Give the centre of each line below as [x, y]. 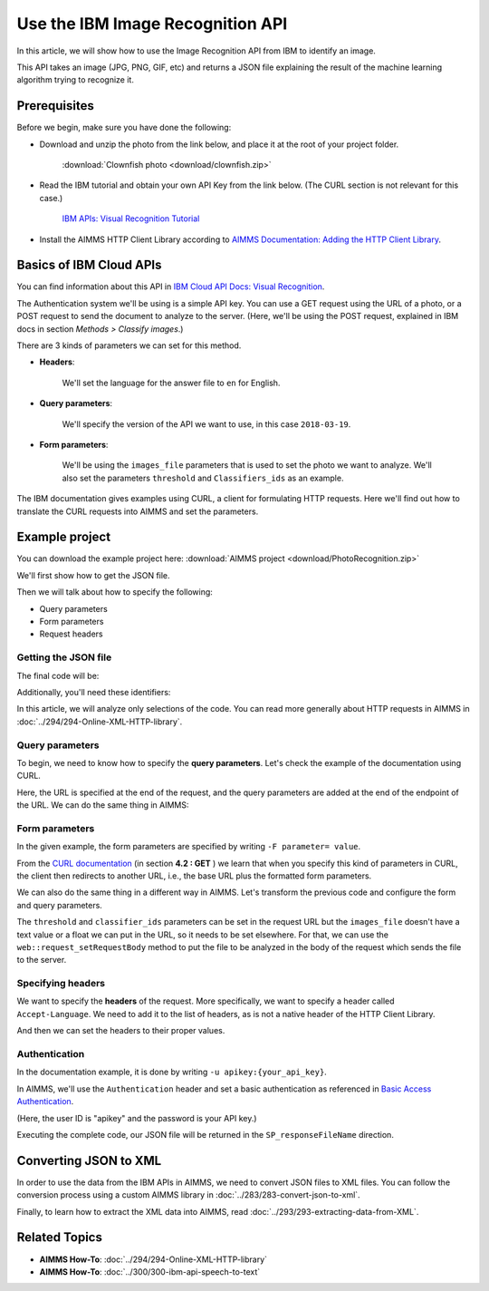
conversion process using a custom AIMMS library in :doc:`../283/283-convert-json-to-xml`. [189, 1195]
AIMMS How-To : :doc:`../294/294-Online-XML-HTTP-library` [153, 1259]
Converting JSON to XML [89, 1160]
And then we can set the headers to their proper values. [121, 1031]
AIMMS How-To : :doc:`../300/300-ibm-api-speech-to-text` [150, 1272]
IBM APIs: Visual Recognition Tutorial [131, 218]
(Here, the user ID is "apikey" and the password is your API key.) [137, 1118]
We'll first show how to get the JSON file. [94, 575]
